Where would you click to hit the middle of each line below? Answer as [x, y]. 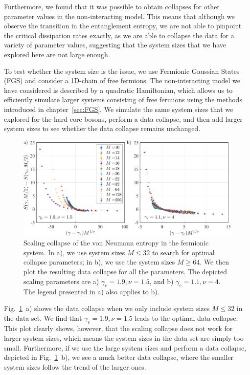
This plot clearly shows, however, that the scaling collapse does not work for [118, 328]
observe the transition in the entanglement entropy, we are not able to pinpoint [123, 26]
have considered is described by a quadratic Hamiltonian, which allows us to [118, 90]
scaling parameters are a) [61, 281]
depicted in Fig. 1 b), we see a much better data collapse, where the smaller [119, 357]
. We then [215, 262]
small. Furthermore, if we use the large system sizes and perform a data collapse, [125, 347]
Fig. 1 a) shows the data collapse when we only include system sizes [107, 308]
